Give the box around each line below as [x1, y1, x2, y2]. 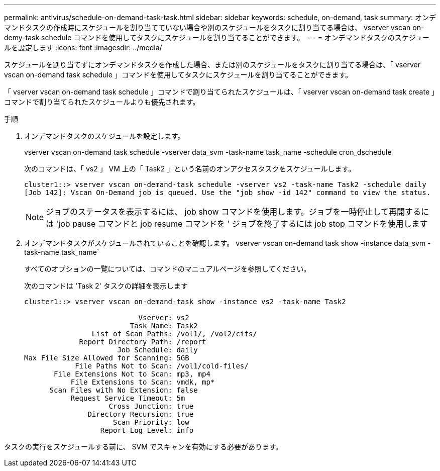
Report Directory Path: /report [79, 338, 206, 346]
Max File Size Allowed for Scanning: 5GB [24, 354, 189, 362]
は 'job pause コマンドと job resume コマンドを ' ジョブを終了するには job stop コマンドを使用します [46, 219, 428, 229]
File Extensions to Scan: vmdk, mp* [70, 378, 215, 386]
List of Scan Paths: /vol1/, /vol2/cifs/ [91, 330, 257, 338]
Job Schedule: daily [117, 346, 198, 354]
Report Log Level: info [100, 426, 194, 434]
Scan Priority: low [113, 418, 189, 426]
